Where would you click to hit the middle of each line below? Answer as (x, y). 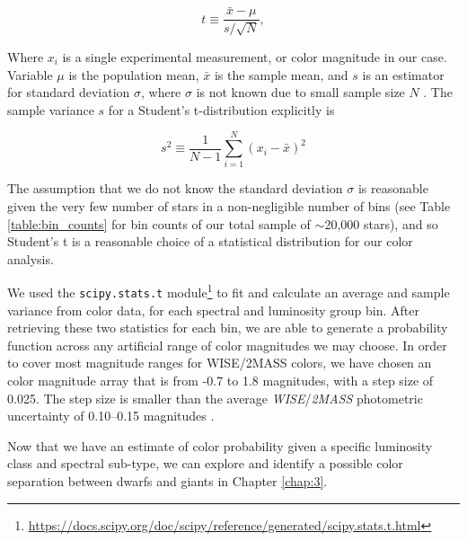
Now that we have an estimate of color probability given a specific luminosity (220, 445)
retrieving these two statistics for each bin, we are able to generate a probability (228, 328)
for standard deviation (69, 92)
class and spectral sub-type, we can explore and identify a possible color (205, 463)
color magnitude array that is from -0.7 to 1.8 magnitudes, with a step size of (220, 381)
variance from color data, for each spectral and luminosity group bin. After (213, 310)
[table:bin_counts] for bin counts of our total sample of (159, 223)
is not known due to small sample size (300, 92)
